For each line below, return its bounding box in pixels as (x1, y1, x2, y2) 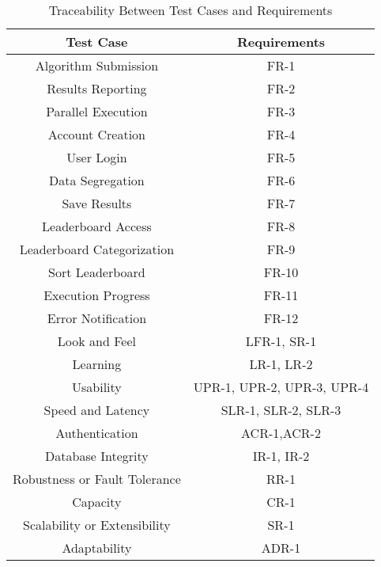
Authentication (55, 424, 138, 442)
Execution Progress (43, 286, 150, 304)
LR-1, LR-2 (249, 355, 313, 373)
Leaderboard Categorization (19, 240, 175, 258)
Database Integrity (45, 447, 149, 465)
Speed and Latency (43, 401, 150, 419)
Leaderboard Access (42, 217, 152, 235)
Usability (72, 378, 122, 396)
